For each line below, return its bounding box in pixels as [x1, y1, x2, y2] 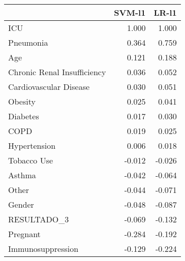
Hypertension [8, 140, 56, 151]
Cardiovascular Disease [8, 81, 90, 92]
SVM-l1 [114, 7, 146, 18]
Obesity [8, 95, 36, 107]
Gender [8, 199, 34, 210]
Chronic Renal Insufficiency [8, 66, 106, 78]
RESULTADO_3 [8, 213, 69, 225]
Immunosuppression [8, 243, 79, 254]
